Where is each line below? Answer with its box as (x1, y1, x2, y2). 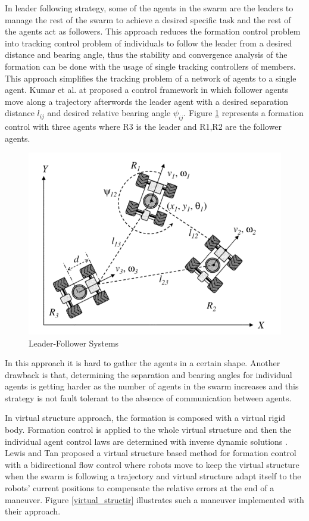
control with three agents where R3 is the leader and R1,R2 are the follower (5, 120, 282, 133)
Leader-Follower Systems (29, 336, 119, 349)
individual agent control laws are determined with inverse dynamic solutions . (5, 435, 288, 447)
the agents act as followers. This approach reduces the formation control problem (5, 25, 301, 38)
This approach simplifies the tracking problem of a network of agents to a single (5, 71, 296, 84)
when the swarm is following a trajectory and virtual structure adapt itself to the (5, 470, 301, 482)
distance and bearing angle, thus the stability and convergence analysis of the (5, 48, 288, 61)
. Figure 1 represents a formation (183, 107, 304, 119)
